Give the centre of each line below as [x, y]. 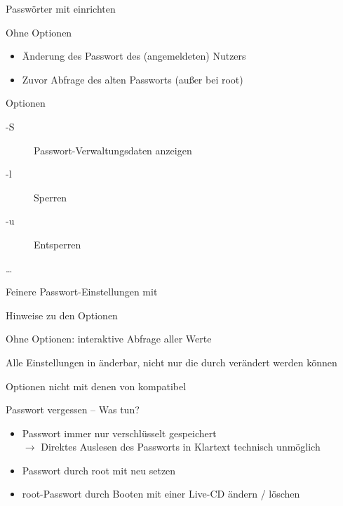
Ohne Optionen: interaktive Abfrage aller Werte [109, 339]
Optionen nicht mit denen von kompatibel [96, 386]
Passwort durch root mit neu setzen [99, 470]
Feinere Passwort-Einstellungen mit [82, 292]
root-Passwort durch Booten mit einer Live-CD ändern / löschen [161, 494]
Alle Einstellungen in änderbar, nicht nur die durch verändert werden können [171, 362]
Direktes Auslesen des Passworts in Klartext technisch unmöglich [181, 447]
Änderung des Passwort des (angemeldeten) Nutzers [134, 56]
